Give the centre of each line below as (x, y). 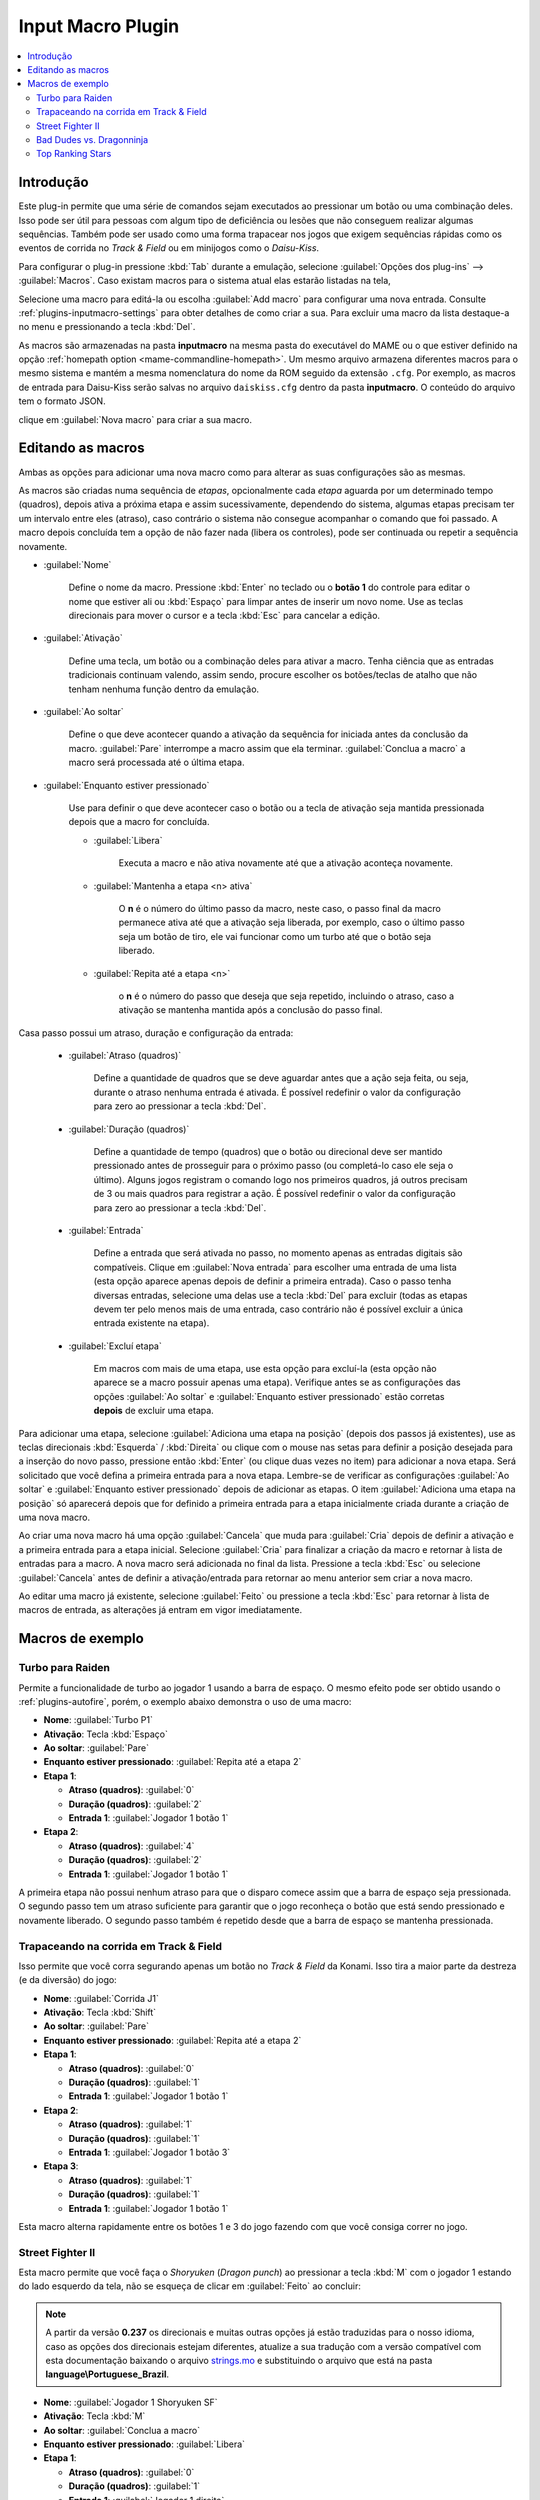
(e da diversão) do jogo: (67, 1980)
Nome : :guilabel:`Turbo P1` (98, 1720)
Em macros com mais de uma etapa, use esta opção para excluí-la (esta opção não (265, 1369)
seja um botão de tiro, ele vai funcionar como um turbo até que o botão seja (275, 936)
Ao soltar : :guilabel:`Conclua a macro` (121, 2430)
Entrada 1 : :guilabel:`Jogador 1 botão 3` (149, 2152)
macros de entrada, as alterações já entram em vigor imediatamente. (160, 1610)
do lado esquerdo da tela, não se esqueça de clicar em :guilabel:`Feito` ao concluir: (190, 2286)
